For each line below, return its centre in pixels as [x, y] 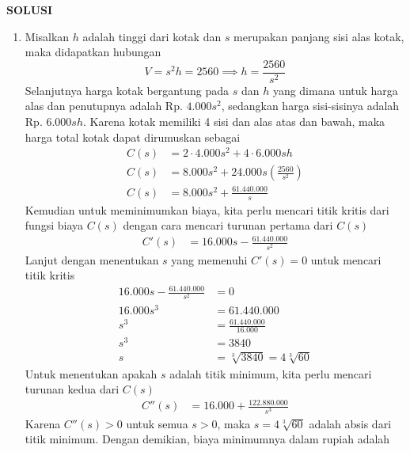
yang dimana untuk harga [335, 90]
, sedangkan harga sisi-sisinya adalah [310, 106]
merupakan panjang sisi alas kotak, [319, 36]
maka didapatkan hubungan [93, 52]
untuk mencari [346, 259]
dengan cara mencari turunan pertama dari [228, 225]
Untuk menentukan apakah [91, 373]
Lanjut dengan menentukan [92, 259]
